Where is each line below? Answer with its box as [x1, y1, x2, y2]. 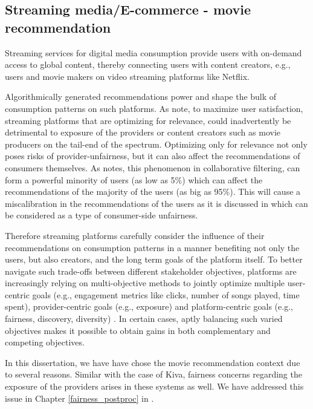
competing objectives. [5, 336, 85, 348]
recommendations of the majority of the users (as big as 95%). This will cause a [5, 185, 301, 198]
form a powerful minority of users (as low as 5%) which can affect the [5, 173, 263, 186]
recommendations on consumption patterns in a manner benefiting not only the [5, 241, 300, 254]
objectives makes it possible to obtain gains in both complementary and [5, 324, 271, 336]
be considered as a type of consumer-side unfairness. [5, 209, 198, 221]
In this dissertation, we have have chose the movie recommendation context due [5, 356, 300, 368]
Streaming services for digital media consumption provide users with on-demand [5, 46, 302, 59]
